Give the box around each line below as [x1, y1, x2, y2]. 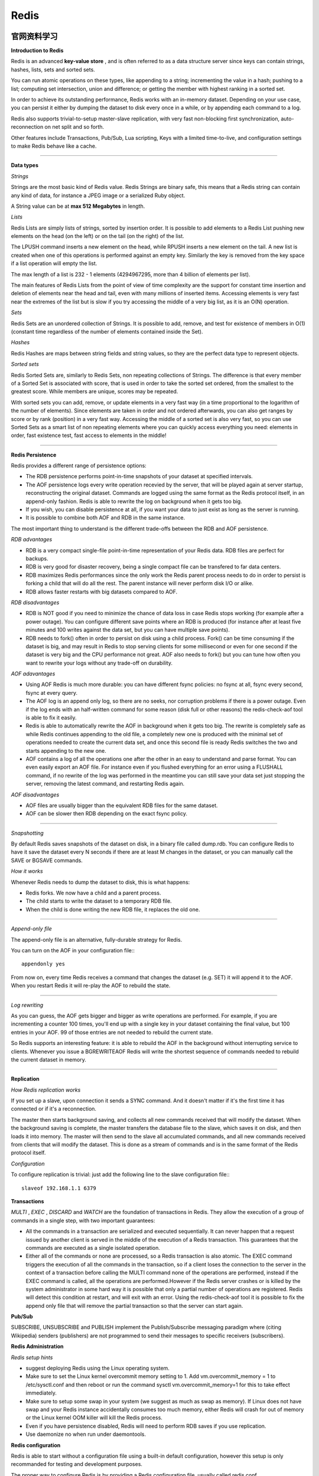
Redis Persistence [11, 451, 57, 458]
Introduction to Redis [11, 47, 64, 54]
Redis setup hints [11, 1354, 53, 1361]
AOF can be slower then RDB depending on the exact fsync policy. [25, 810, 187, 817]
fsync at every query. [25, 689, 78, 696]
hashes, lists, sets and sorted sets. [11, 66, 96, 73]
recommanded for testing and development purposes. [11, 1461, 143, 1468]
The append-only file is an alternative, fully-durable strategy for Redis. [11, 936, 183, 943]
